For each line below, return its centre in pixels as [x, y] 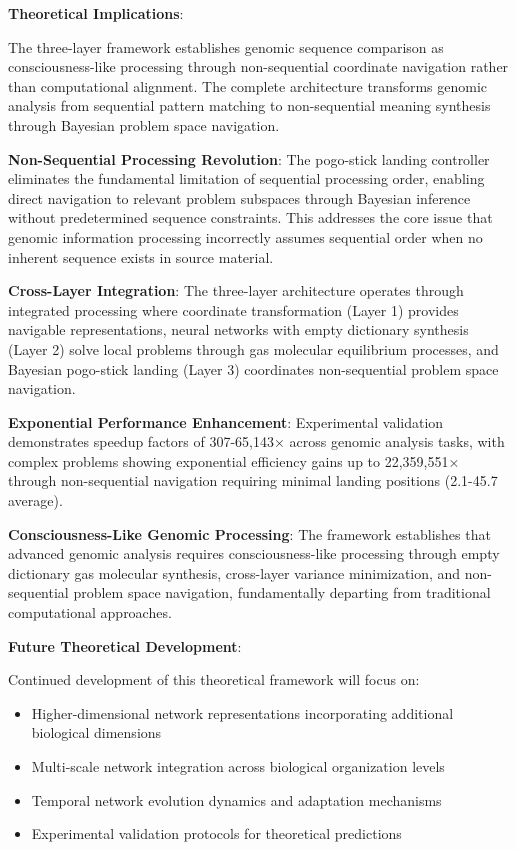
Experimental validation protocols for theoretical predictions [216, 833]
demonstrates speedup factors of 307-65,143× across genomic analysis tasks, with [256, 441]
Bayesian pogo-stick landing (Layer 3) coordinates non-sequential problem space [253, 368]
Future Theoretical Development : [125, 645]
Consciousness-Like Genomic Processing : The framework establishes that [249, 533]
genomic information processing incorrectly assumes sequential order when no [245, 236]
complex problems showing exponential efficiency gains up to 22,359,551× [234, 460]
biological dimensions [96, 732]
